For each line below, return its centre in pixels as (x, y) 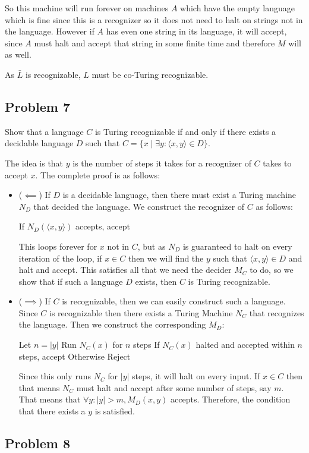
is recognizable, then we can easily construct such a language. (174, 301)
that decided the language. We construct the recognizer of (139, 206)
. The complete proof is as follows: (98, 174)
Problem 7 (37, 106)
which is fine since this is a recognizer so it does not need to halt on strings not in (154, 19)
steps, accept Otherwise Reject (75, 356)
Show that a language (44, 131)
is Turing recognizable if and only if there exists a (185, 131)
